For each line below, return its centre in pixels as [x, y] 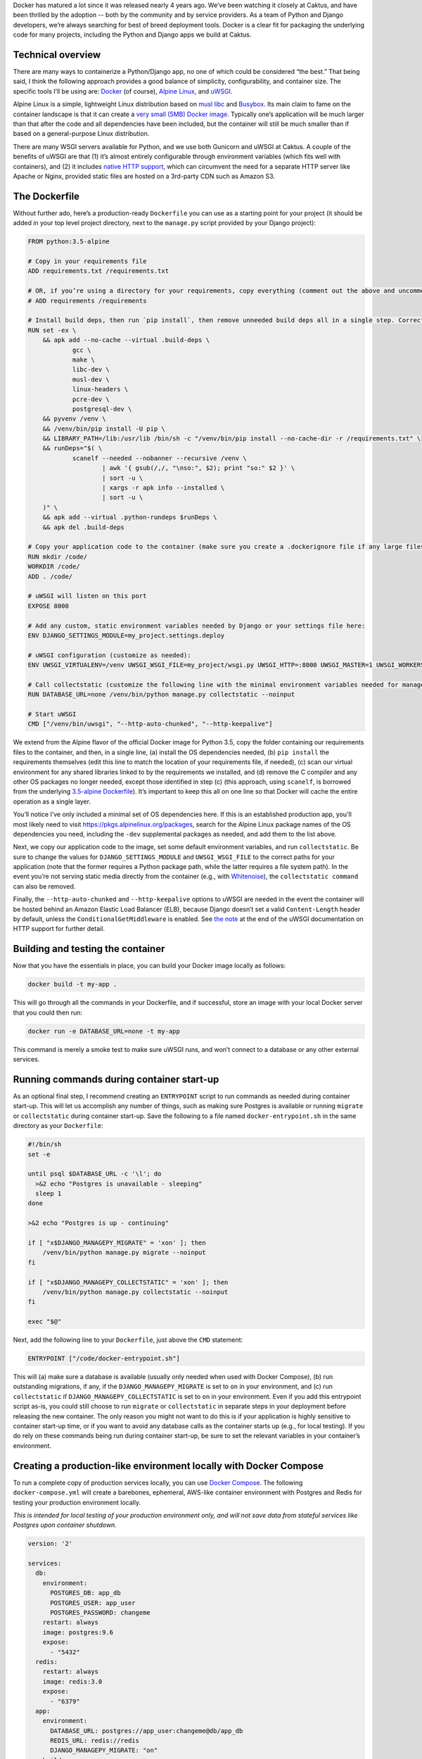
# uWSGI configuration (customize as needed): [109, 655]
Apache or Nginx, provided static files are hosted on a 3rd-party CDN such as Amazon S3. [144, 176]
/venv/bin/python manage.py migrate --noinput [124, 1253]
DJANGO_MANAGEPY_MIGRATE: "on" [104, 1751]
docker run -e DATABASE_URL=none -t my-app [104, 1031]
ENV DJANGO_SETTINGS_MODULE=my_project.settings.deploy [126, 635]
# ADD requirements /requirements [87, 300]
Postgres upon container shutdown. [65, 1525]
